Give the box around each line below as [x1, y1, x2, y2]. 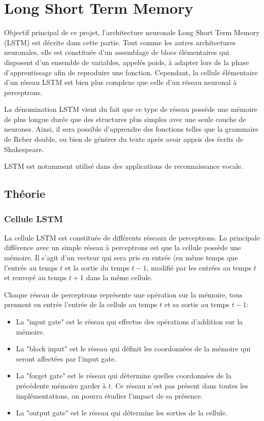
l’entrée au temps [4, 262, 58, 273]
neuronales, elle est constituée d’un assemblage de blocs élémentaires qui [4, 47, 229, 57]
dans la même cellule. [86, 272, 153, 283]
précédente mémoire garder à [16, 380, 106, 390]
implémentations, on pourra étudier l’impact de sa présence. [16, 390, 203, 401]
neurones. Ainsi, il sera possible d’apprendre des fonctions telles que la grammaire [4, 124, 258, 134]
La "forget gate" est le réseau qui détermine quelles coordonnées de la [16, 370, 232, 381]
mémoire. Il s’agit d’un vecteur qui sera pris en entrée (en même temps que [4, 252, 238, 263]
